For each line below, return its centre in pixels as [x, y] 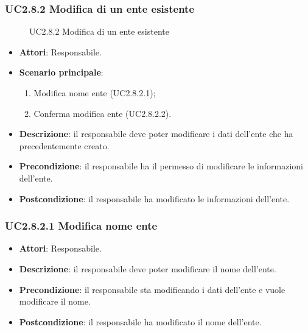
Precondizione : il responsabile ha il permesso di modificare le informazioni [161, 166]
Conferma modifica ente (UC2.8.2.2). [103, 113]
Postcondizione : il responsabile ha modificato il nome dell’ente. [140, 321]
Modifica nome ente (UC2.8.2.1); [95, 93]
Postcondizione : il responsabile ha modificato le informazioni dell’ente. [154, 198]
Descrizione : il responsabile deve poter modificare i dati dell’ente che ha [156, 134]
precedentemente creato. [64, 145]
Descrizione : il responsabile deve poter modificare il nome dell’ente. [148, 268]
